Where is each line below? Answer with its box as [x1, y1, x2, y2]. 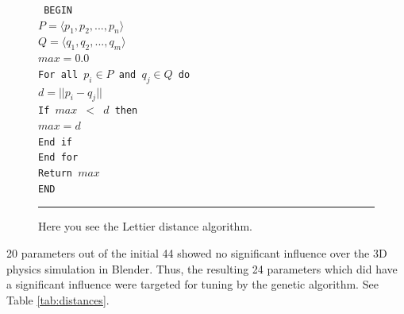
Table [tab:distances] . [6, 291, 110, 308]
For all [38, 68, 79, 80]
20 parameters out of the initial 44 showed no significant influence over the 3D [6, 244, 387, 261]
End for [38, 152, 79, 164]
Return [38, 168, 72, 179]
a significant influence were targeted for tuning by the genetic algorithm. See [6, 276, 379, 293]
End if [38, 136, 72, 148]
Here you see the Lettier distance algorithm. [38, 218, 252, 235]
